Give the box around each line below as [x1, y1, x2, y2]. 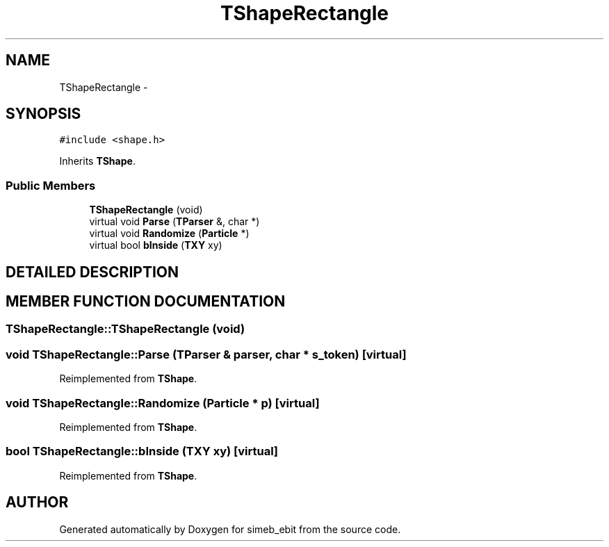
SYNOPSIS [6, 105, 81, 123]
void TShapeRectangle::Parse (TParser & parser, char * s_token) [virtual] [6, 347, 407, 361]
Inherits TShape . [59, 155, 136, 168]
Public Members [6, 178, 96, 193]
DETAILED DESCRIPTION [6, 263, 179, 281]
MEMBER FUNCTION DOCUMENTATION [6, 293, 286, 311]
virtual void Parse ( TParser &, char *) [89, 215, 260, 228]
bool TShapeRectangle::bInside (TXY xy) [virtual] [6, 444, 279, 459]
